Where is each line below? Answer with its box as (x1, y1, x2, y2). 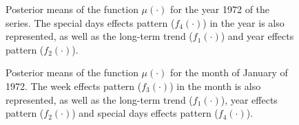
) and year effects (220, 29, 294, 43)
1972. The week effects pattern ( (6, 78, 142, 93)
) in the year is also (203, 15, 285, 30)
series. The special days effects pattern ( (6, 15, 175, 30)
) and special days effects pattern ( (72, 106, 218, 120)
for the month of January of (170, 65, 288, 80)
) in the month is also (169, 78, 261, 93)
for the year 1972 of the (170, 2, 270, 16)
